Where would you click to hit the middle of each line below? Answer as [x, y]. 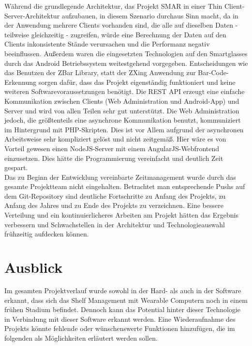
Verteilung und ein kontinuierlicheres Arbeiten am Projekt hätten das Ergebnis [121, 215]
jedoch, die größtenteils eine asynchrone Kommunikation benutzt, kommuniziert [123, 120]
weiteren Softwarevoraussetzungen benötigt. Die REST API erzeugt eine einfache [125, 91]
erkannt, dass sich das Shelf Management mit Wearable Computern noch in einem [126, 300]
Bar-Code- [213, 72]
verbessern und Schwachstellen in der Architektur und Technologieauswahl [115, 224]
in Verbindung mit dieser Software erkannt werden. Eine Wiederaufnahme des [120, 319]
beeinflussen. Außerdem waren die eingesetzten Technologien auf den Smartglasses [126, 53]
